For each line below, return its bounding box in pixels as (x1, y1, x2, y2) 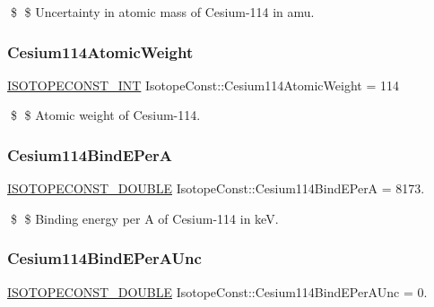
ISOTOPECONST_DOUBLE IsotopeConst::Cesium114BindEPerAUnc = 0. (7, 282, 428, 301)
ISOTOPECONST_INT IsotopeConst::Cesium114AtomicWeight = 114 (7, 75, 399, 94)
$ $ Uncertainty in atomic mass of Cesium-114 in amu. (10, 3, 315, 21)
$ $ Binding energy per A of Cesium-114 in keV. (10, 209, 279, 227)
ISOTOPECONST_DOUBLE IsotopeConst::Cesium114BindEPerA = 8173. (7, 179, 425, 198)
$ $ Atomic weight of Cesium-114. (10, 106, 201, 124)
